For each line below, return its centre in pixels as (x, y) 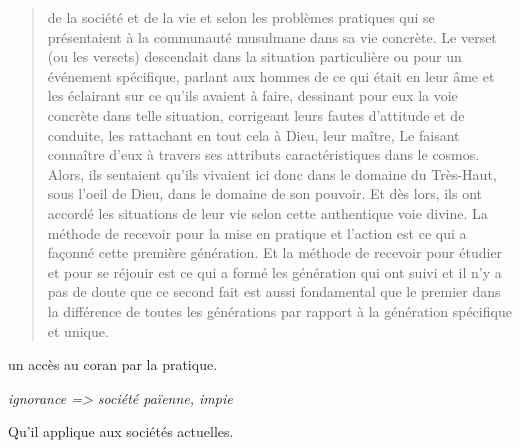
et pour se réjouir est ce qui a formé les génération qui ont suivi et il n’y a (274, 271)
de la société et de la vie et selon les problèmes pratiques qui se (241, 17)
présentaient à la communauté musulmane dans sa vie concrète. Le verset (272, 36)
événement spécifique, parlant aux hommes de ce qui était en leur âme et (271, 75)
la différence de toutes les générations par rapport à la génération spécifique (279, 310)
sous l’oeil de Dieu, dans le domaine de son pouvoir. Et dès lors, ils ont (265, 193)
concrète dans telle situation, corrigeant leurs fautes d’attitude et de (256, 114)
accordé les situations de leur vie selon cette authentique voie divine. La (267, 212)
